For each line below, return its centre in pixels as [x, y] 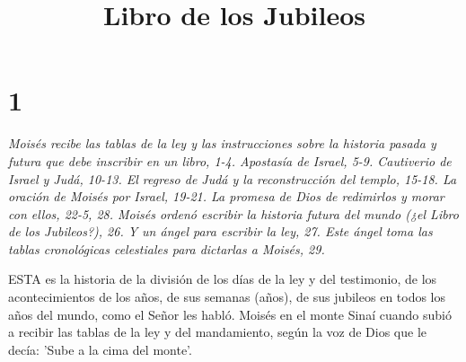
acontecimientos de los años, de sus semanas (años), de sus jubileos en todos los [227, 297]
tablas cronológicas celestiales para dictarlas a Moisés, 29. [167, 248]
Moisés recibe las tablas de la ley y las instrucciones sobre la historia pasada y [222, 143]
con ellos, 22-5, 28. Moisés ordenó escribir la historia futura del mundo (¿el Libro [233, 213]
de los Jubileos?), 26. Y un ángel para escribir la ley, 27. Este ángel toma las [220, 231]
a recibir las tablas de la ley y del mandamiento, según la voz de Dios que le [218, 332]
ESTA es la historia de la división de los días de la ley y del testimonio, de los [223, 279]
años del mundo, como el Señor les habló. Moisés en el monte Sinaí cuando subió [230, 314]
